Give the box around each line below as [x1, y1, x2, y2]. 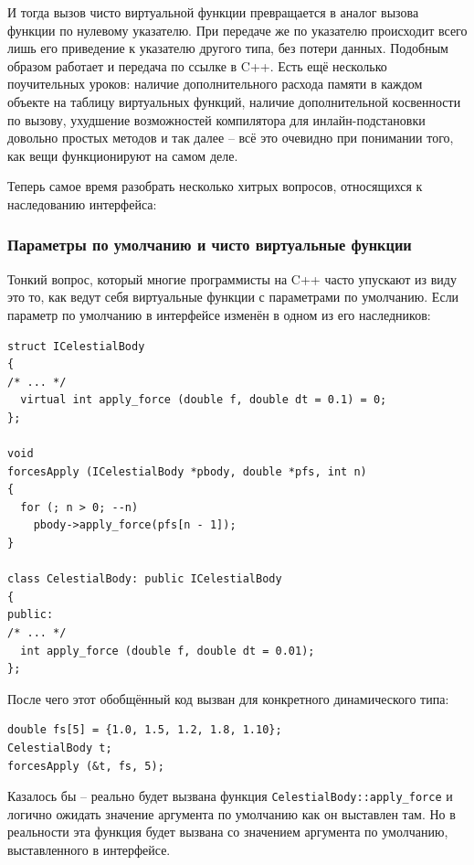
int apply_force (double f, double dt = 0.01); [20, 644, 315, 657]
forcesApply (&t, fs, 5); [7, 759, 164, 773]
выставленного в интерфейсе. [7, 840, 171, 860]
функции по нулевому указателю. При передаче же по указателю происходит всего [7, 20, 468, 39]
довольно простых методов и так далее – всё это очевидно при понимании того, [7, 128, 454, 147]
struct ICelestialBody [7, 339, 145, 353]
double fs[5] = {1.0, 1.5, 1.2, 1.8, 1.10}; [7, 723, 282, 737]
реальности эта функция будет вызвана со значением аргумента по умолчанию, [7, 822, 448, 841]
